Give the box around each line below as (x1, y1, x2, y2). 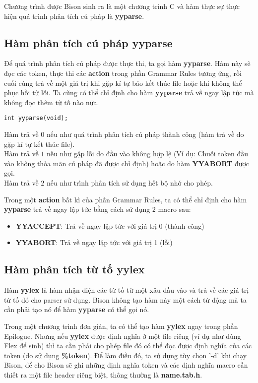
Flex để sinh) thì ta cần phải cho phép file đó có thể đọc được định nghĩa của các (4, 340, 252, 351)
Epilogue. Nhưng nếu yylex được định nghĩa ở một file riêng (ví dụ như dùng (4, 330, 241, 341)
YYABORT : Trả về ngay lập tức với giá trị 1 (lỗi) (15, 237, 173, 248)
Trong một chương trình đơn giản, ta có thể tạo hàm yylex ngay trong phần (4, 320, 238, 331)
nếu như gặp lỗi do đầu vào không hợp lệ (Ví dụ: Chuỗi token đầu (46, 148, 249, 159)
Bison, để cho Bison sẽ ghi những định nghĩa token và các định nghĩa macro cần (4, 360, 248, 370)
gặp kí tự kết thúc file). (4, 138, 75, 149)
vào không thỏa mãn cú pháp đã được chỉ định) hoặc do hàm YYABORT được (4, 158, 250, 168)
